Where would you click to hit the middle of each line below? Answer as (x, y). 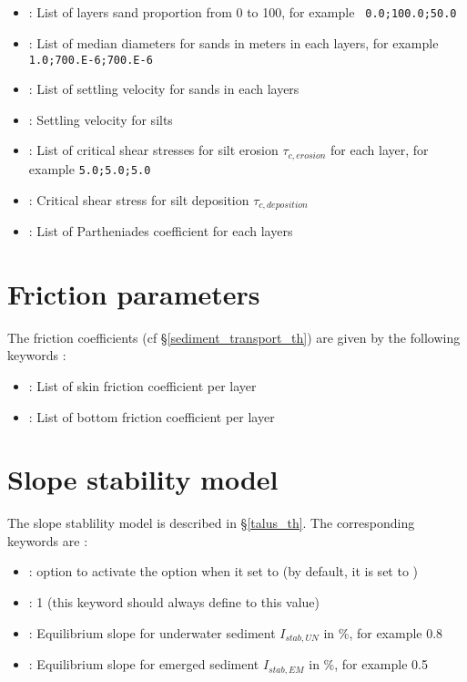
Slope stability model (143, 479)
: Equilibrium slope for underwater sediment (152, 632)
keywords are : (48, 540)
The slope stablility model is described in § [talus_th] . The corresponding (211, 523)
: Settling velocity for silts (101, 119)
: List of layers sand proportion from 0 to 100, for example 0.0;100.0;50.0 (243, 12)
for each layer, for (380, 150)
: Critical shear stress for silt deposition (139, 199)
